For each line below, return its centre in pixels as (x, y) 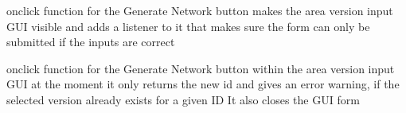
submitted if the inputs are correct (91, 42)
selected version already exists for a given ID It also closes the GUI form (183, 99)
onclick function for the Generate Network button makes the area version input (200, 10)
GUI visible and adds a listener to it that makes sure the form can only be (188, 26)
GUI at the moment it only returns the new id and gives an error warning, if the (203, 84)
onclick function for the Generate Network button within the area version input (201, 68)
